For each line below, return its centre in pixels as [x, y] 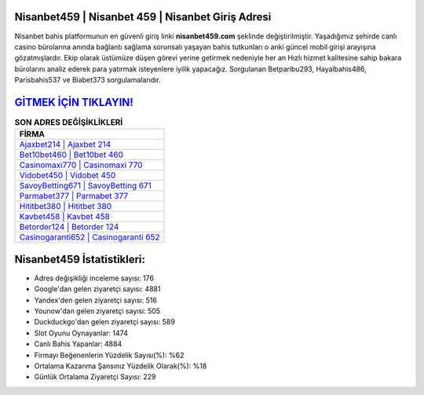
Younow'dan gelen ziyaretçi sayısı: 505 [97, 311]
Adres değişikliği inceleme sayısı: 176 [94, 278]
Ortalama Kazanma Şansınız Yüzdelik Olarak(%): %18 [121, 366]
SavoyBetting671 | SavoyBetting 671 [86, 186]
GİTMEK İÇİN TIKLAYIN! [74, 102]
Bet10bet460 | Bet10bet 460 [71, 155]
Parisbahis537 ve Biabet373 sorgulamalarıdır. [88, 80]
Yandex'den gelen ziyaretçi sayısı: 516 [95, 300]
